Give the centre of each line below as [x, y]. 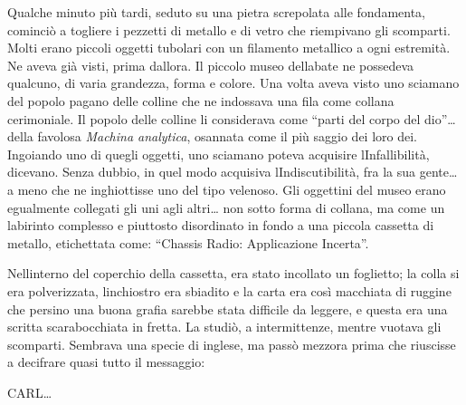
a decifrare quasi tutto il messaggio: [106, 362]
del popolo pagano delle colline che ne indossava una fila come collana [201, 100]
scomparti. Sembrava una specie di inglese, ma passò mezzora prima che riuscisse [232, 344]
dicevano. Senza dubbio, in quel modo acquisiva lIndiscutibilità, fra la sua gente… [233, 172]
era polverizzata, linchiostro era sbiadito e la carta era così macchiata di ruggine [229, 290]
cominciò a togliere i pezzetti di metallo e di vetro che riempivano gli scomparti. [229, 29]
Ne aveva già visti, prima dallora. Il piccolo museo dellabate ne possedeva [211, 65]
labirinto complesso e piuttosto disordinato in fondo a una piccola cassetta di [221, 225]
